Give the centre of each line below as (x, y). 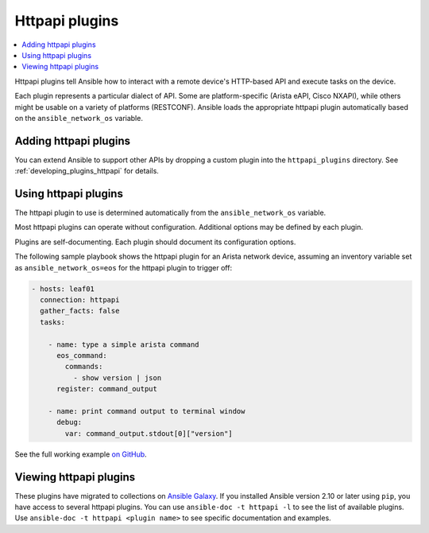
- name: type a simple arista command (124, 344)
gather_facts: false (80, 311)
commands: (84, 367)
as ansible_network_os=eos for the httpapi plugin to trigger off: (124, 267)
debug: (70, 422)
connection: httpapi (80, 300)
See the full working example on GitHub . (81, 454)
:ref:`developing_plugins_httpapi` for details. (87, 171)
